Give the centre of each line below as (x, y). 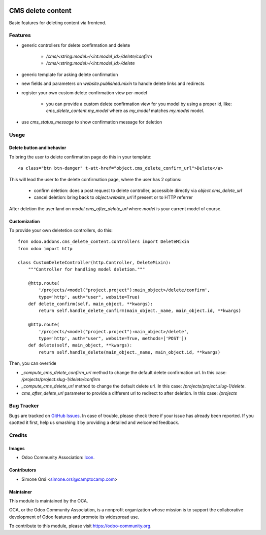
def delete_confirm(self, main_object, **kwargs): (90, 304)
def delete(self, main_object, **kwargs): (80, 345)
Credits (18, 435)
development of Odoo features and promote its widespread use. (74, 517)
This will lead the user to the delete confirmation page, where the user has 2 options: (95, 179)
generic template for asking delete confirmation (70, 75)
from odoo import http (45, 248)
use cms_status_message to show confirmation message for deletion (92, 122)
